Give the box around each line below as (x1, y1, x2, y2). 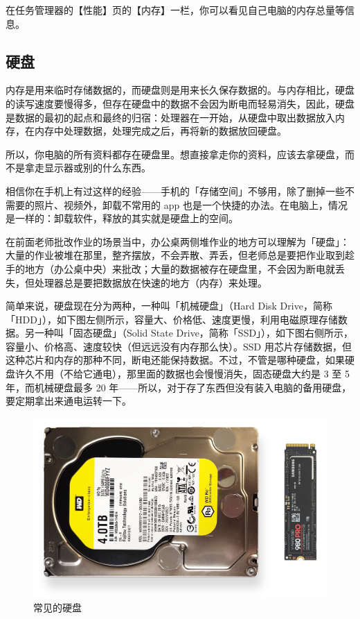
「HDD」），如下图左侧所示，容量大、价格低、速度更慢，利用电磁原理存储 (6, 312, 338, 326)
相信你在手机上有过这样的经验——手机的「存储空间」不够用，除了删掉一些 (6, 183, 345, 198)
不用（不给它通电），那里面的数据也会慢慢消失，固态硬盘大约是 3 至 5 (34, 366, 350, 381)
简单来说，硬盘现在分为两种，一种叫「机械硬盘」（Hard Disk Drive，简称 (6, 298, 332, 313)
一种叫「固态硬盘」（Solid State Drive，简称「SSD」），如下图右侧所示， (34, 325, 354, 340)
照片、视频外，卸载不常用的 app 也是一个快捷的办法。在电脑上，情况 (34, 197, 348, 212)
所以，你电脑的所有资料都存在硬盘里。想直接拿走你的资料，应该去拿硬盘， (6, 146, 345, 161)
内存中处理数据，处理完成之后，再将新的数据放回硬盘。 (34, 124, 287, 138)
